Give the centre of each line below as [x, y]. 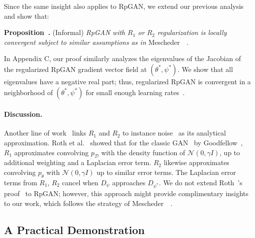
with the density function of [143, 152]
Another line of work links [45, 133]
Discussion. [23, 114]
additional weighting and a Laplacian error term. [78, 162]
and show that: [27, 16]
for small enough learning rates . [135, 92]
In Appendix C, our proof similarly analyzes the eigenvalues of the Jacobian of [123, 58]
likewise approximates [196, 162]
